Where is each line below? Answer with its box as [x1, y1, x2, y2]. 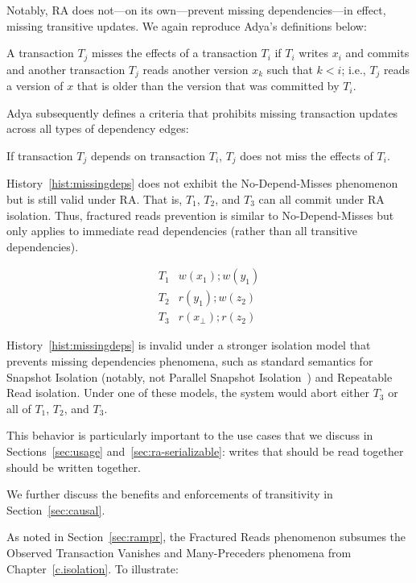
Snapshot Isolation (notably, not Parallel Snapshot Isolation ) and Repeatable [6, 368, 393, 385]
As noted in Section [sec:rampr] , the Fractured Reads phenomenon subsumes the [6, 528, 406, 545]
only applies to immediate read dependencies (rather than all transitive [6, 222, 357, 239]
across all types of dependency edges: [6, 120, 189, 137]
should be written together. [6, 458, 142, 475]
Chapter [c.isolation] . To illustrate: [6, 560, 179, 577]
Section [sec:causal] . [6, 501, 105, 518]
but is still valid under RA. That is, [6, 190, 183, 207]
